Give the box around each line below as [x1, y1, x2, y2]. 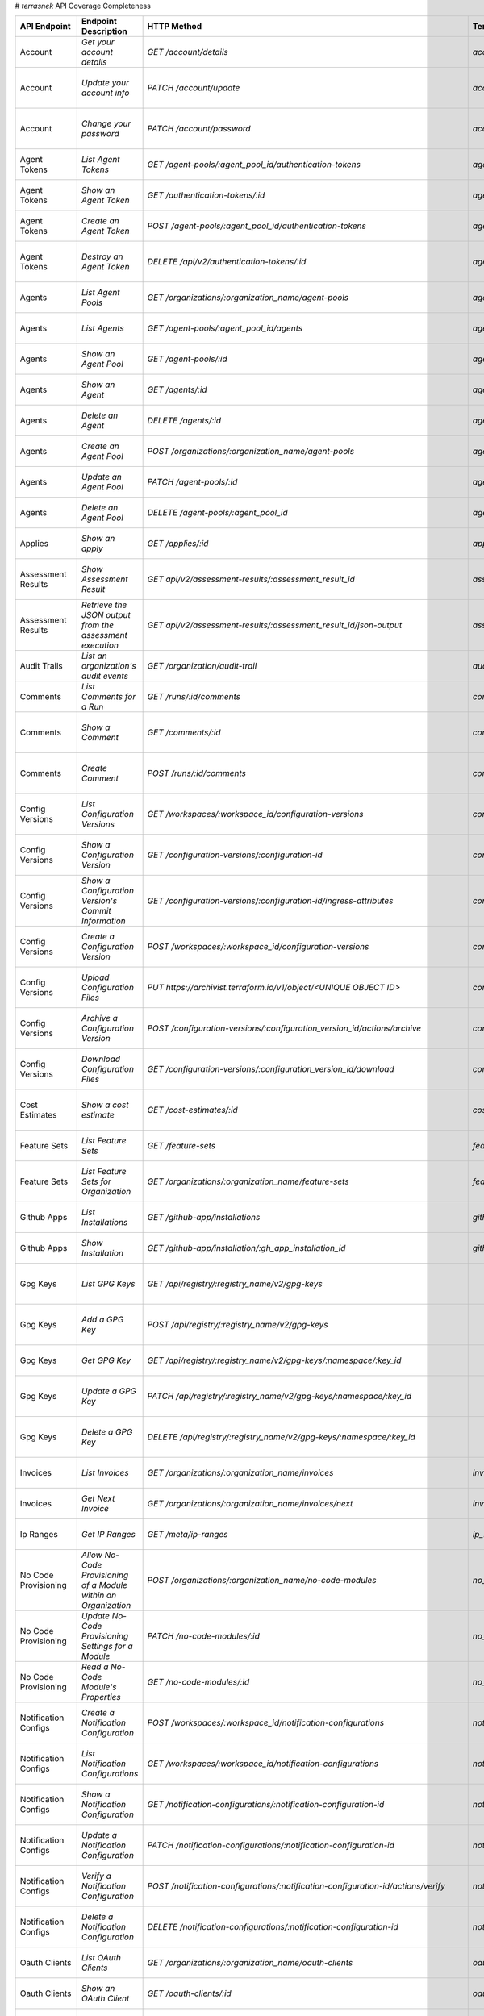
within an [81, 1589, 117, 1601]
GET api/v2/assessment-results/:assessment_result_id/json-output [147, 619, 403, 631]
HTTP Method [147, 21, 202, 32]
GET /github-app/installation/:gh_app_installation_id [147, 1243, 346, 1254]
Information [81, 915, 126, 927]
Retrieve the [81, 599, 127, 610]
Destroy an [81, 251, 124, 262]
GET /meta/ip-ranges [147, 1529, 228, 1540]
